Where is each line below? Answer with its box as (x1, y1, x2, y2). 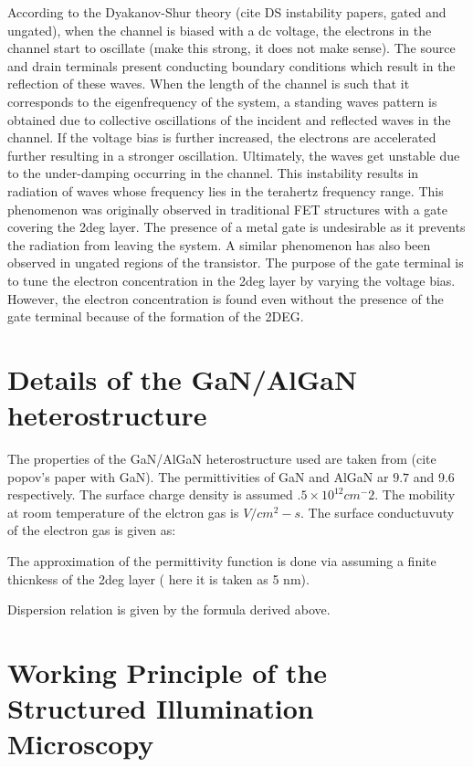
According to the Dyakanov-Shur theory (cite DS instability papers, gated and (7, 3, 447, 21)
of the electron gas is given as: (7, 520, 176, 540)
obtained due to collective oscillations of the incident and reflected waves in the (7, 110, 451, 129)
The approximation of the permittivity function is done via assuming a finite (7, 551, 436, 570)
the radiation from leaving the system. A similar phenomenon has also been (7, 235, 431, 254)
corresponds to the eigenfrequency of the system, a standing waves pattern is (7, 91, 437, 110)
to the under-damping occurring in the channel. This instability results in (7, 163, 419, 183)
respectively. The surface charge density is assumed (7, 485, 293, 504)
